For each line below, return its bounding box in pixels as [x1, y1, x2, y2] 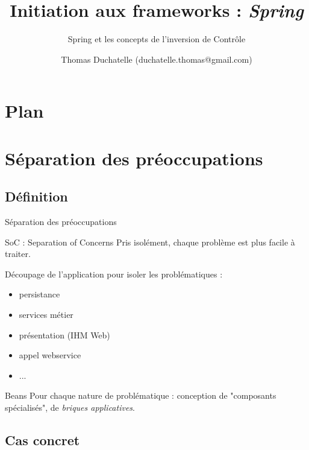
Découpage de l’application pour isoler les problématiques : [5, 267, 223, 280]
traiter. [5, 247, 31, 260]
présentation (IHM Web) [19, 328, 110, 341]
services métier [19, 308, 73, 321]
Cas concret [5, 431, 80, 449]
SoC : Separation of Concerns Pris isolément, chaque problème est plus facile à [5, 235, 295, 248]
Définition [5, 187, 68, 206]
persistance [19, 288, 60, 300]
